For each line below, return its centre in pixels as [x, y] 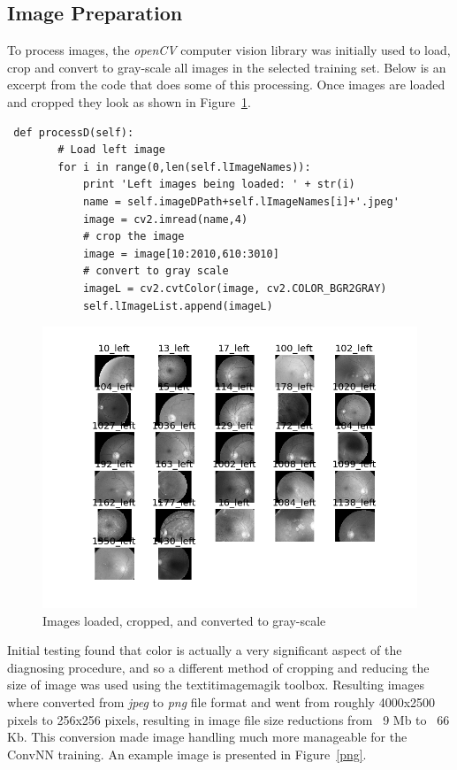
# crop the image [133, 237]
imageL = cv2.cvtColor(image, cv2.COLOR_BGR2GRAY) [235, 288]
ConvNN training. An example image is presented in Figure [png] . [187, 754]
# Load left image [111, 150]
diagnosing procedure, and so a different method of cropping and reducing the [218, 667]
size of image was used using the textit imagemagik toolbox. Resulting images [216, 685]
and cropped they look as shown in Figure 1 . [129, 101]
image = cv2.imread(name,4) [165, 219]
